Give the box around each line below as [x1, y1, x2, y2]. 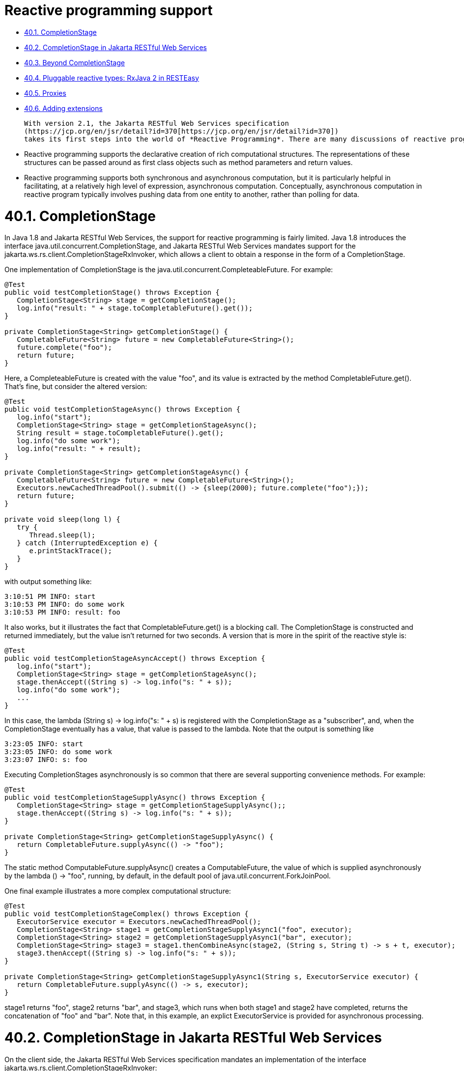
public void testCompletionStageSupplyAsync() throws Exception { [4, 793, 266, 802]
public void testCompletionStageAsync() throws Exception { [4, 405, 241, 414]
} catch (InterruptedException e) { [17, 539, 158, 547]
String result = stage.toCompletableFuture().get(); [17, 429, 224, 437]
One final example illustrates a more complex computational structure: [4, 887, 231, 896]
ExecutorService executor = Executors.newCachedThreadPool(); [17, 918, 261, 926]
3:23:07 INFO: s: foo [4, 756, 87, 764]
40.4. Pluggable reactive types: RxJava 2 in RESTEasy [24, 73, 199, 82]
